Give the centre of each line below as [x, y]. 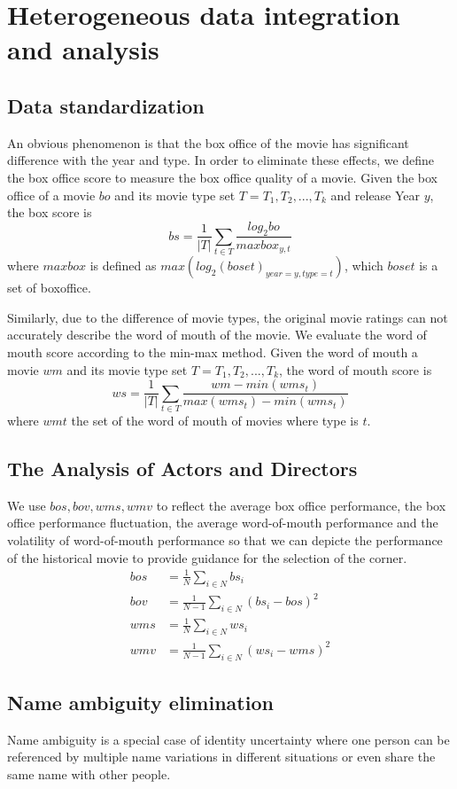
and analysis [83, 49]
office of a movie [51, 195]
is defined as [123, 266]
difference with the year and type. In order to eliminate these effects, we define [221, 160]
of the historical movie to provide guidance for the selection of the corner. [207, 557]
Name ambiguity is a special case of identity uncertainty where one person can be [228, 739]
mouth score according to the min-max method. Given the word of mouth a [213, 352]
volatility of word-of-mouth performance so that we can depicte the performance [225, 540]
